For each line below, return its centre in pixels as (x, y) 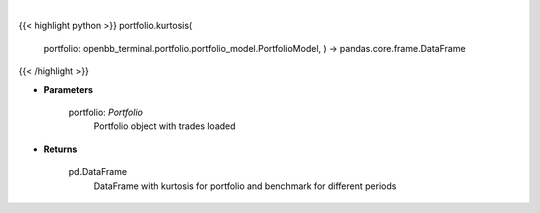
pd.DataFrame (98, 172)
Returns (60, 149)
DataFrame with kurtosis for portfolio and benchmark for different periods (245, 186)
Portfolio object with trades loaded (164, 126)
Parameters (68, 89)
